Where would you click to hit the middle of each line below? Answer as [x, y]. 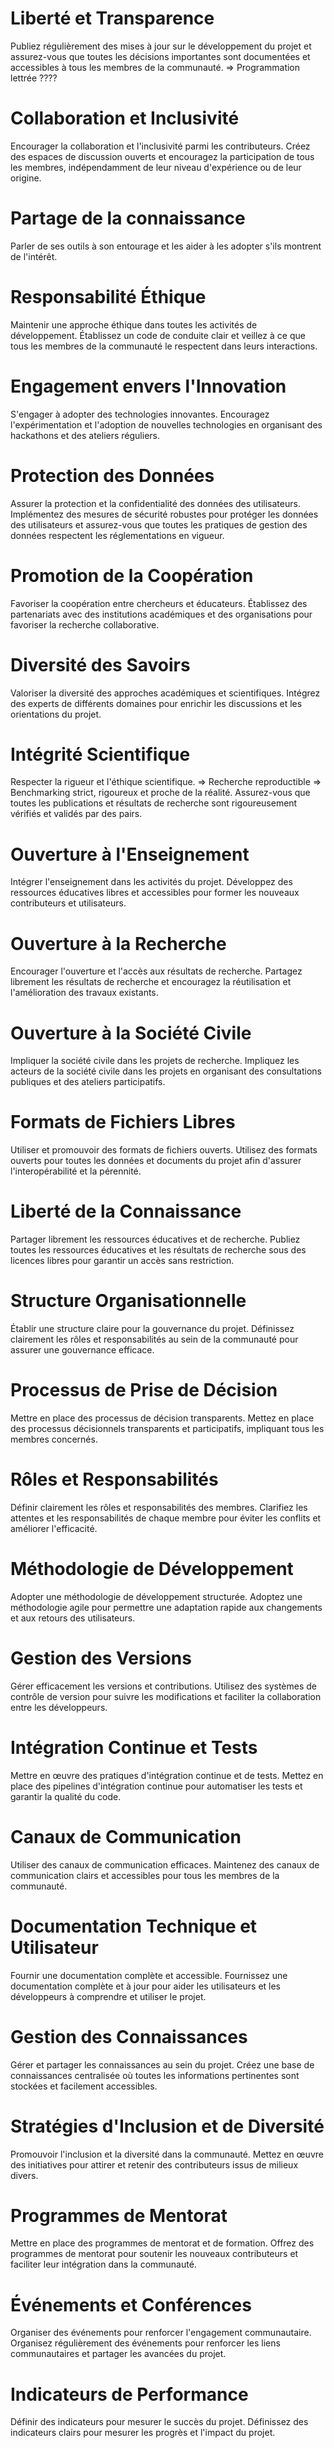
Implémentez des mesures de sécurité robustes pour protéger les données [164, 514]
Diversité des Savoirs [100, 664]
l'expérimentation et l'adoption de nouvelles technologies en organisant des [166, 424]
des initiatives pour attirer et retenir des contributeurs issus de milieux [154, 2164]
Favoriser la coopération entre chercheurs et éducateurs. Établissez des [159, 603]
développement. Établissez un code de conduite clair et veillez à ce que [158, 335]
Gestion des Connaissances [129, 2036]
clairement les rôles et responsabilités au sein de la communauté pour [154, 1339]
